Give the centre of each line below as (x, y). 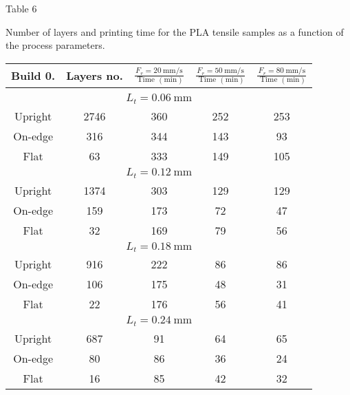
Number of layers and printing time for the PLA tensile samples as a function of (175, 31)
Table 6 (21, 8)
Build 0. (33, 76)
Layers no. (95, 76)
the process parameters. (55, 45)
